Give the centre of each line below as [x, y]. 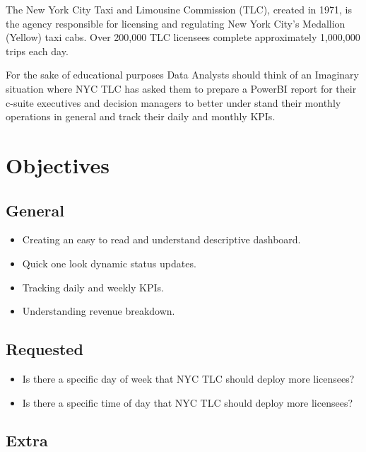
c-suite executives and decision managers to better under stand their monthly [173, 102]
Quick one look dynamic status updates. [109, 263]
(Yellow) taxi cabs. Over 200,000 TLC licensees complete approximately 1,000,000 [183, 37]
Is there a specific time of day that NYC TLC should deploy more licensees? [188, 402]
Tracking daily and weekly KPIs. [93, 287]
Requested [45, 349]
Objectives [58, 164]
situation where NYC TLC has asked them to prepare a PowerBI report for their [181, 88]
